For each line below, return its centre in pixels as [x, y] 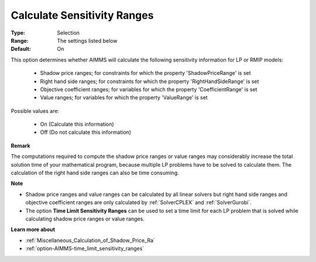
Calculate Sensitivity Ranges [82, 15]
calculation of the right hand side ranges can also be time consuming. [95, 173]
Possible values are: [35, 111]
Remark [20, 146]
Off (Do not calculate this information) [86, 132]
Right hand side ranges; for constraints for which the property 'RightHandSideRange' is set [150, 81]
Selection [68, 33]
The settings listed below [87, 40]
